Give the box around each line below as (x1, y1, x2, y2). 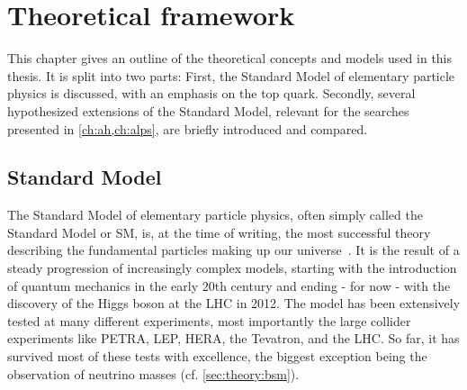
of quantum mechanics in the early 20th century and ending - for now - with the (7, 276, 451, 295)
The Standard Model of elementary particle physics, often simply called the (7, 205, 423, 224)
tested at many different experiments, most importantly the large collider (7, 311, 411, 330)
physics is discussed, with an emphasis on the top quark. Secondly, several (7, 84, 416, 103)
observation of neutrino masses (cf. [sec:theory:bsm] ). (7, 364, 300, 383)
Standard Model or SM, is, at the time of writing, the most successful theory (7, 222, 431, 241)
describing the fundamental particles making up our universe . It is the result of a (7, 240, 460, 259)
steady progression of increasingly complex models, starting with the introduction (7, 258, 457, 277)
